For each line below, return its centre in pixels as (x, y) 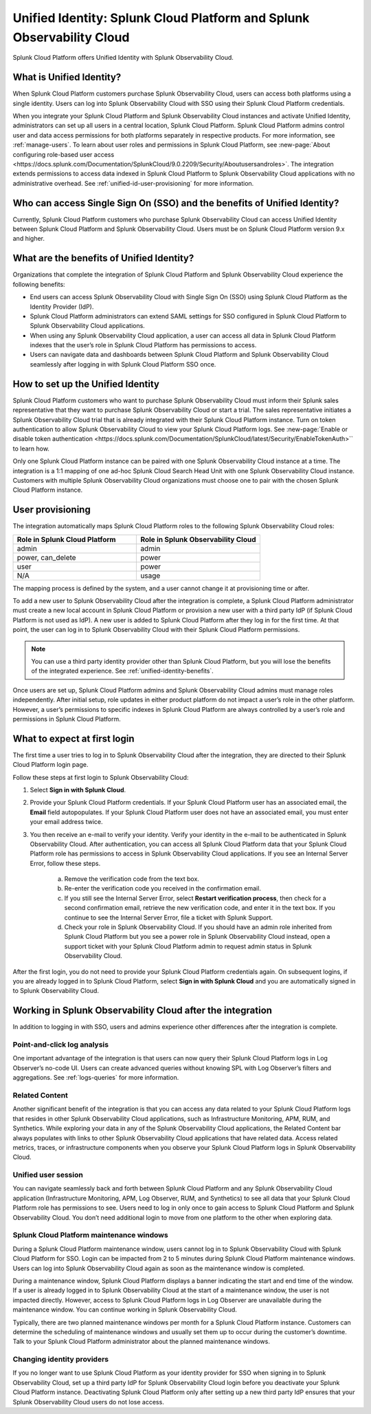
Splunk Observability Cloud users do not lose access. (88, 1402)
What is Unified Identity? (67, 77)
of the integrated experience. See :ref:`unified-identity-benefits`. (123, 671)
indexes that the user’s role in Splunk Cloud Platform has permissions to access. (143, 345)
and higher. (29, 239)
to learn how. (31, 448)
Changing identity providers (61, 1360)
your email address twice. (66, 822)
